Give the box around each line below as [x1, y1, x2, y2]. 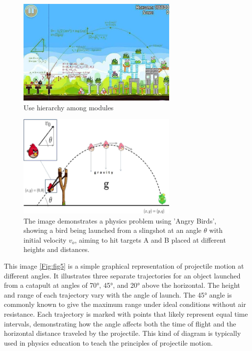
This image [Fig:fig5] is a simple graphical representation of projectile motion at [4, 260, 244, 271]
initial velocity [24, 234, 67, 245]
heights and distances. [24, 244, 90, 254]
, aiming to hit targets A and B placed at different [75, 234, 226, 245]
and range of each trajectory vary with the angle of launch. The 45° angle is [4, 289, 232, 300]
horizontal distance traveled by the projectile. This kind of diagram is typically [4, 328, 241, 338]
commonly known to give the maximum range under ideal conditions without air [4, 299, 246, 309]
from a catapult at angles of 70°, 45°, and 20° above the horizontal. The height [4, 280, 240, 290]
